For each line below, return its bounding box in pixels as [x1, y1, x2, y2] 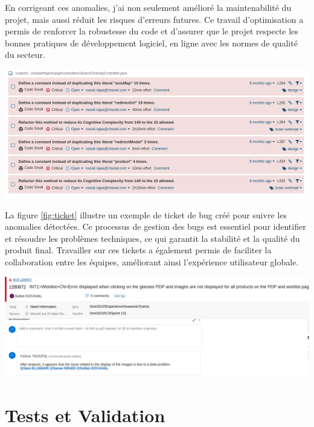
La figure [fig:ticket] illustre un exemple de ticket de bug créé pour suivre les [5, 208, 287, 221]
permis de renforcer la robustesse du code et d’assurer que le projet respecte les [5, 25, 298, 37]
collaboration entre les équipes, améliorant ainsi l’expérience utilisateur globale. [5, 255, 299, 268]
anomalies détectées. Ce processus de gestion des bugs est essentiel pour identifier [5, 220, 306, 233]
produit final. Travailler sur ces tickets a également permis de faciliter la [5, 244, 272, 256]
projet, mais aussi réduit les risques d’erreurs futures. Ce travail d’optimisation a [5, 13, 304, 25]
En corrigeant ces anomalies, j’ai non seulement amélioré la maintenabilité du [5, 1, 292, 13]
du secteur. [5, 48, 46, 61]
